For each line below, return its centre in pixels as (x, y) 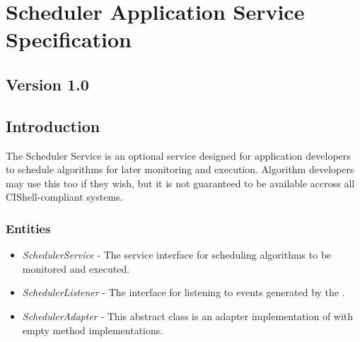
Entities (28, 228)
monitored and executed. (76, 268)
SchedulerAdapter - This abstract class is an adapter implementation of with (188, 316)
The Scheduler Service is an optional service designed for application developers (178, 155)
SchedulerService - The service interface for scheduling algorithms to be (177, 255)
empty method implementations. (93, 330)
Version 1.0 (47, 84)
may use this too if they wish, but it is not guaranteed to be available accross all (180, 183)
